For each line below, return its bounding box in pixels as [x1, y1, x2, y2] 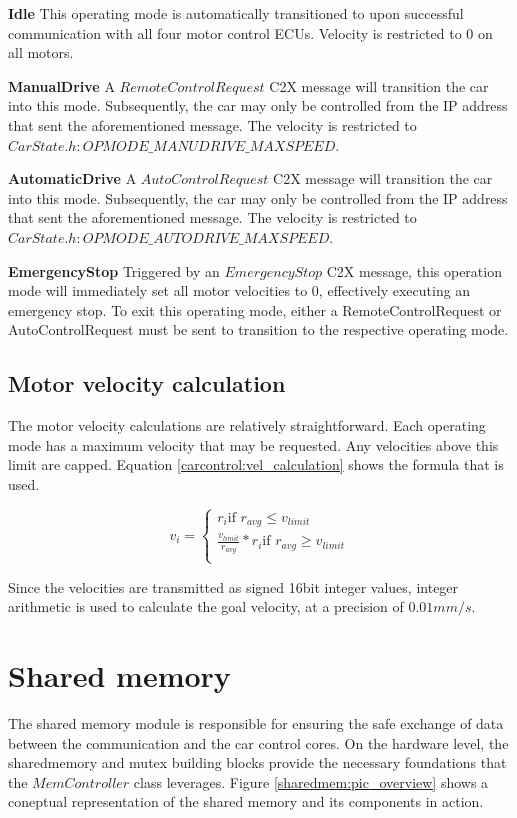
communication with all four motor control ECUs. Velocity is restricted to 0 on [8, 22, 493, 43]
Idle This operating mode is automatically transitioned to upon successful [8, 3, 464, 23]
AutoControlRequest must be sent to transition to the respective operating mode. [8, 319, 509, 340]
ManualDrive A [8, 75, 115, 96]
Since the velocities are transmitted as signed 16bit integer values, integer [8, 576, 459, 597]
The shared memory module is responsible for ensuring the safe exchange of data [8, 713, 504, 734]
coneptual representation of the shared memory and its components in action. [8, 791, 484, 812]
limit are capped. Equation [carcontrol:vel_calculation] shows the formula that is [8, 454, 504, 475]
